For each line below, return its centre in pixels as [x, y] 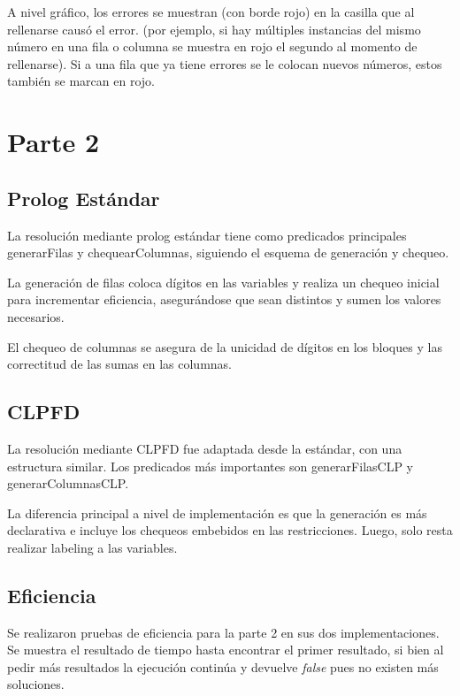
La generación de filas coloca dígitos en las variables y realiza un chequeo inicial [223, 282]
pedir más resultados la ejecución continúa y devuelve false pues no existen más [223, 666]
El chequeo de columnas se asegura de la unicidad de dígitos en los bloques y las [225, 346]
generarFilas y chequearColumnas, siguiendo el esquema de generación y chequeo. [228, 252]
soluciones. [36, 684]
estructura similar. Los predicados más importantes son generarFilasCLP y [210, 466]
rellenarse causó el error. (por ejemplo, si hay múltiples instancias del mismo [214, 29]
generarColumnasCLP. [68, 483]
